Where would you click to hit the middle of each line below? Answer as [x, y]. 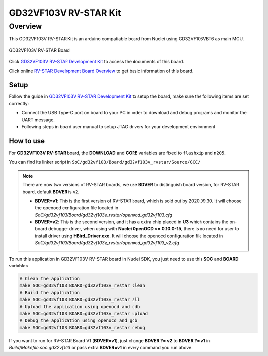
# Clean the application [50, 279]
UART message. [38, 120]
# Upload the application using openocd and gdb [80, 307]
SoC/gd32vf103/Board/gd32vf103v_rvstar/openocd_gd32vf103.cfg [103, 215]
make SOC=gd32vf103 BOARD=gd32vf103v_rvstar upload [84, 313]
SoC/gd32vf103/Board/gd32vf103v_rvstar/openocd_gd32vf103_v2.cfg [107, 243]
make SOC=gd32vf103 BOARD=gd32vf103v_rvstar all [80, 300]
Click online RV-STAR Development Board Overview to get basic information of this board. [101, 71]
